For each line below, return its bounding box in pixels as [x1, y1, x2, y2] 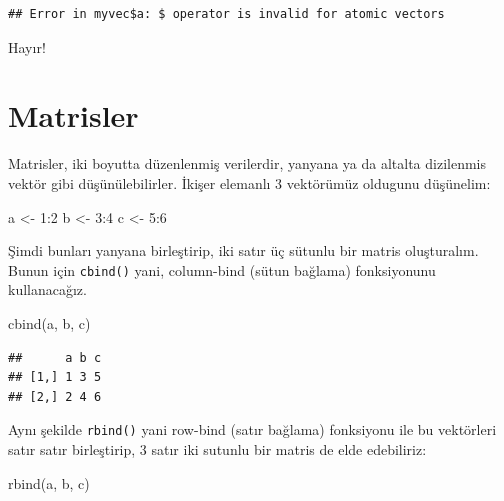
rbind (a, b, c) [8, 472, 90, 493]
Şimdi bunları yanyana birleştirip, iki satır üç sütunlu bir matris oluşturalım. [8, 240, 479, 261]
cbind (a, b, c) [8, 312, 91, 333]
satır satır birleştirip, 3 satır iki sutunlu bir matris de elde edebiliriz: [8, 438, 427, 459]
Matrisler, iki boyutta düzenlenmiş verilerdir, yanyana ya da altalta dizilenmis [8, 153, 487, 174]
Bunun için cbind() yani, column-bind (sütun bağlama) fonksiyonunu [8, 259, 436, 280]
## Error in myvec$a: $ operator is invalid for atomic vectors [8, 7, 445, 21]
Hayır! [8, 36, 46, 57]
